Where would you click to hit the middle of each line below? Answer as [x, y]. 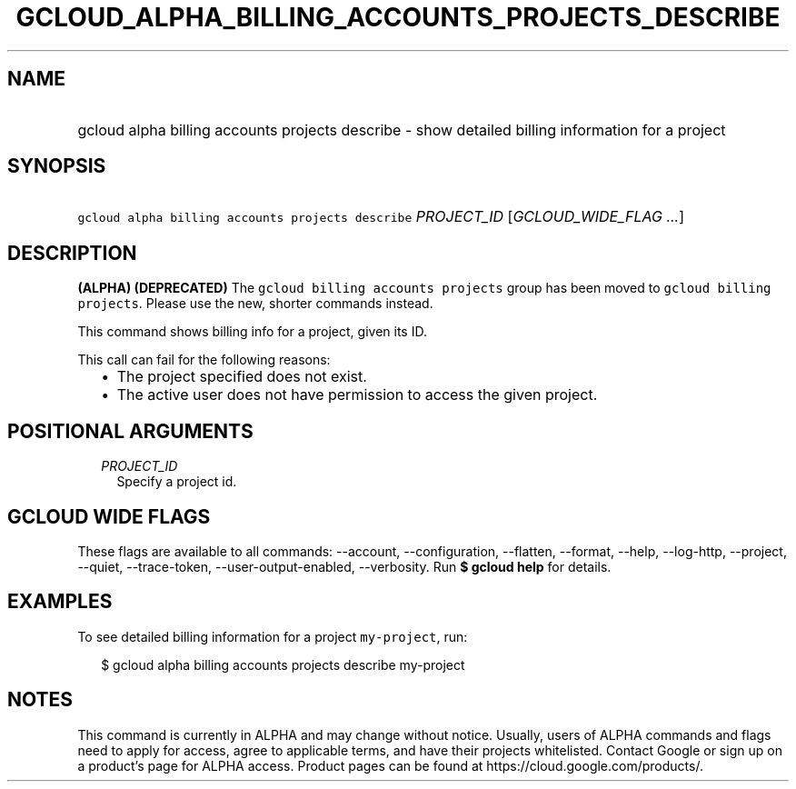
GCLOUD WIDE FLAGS [109, 516]
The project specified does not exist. [242, 377]
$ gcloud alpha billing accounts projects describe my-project [283, 664]
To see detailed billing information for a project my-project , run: [273, 636]
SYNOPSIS [57, 166]
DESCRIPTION [72, 253]
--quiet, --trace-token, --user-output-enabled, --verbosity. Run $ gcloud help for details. [344, 566]
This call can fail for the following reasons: [204, 360]
